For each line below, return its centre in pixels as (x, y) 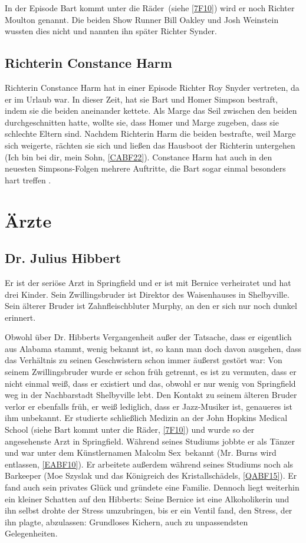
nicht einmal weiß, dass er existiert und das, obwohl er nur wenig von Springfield (150, 383)
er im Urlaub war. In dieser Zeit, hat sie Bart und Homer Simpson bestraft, (142, 99)
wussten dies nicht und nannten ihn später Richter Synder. (111, 31)
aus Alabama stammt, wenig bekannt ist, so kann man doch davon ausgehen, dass (153, 348)
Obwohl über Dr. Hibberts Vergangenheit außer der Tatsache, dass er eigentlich (148, 337)
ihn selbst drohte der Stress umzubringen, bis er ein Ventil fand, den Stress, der (149, 510)
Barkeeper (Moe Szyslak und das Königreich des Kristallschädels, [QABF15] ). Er (151, 475)
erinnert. (20, 317)
